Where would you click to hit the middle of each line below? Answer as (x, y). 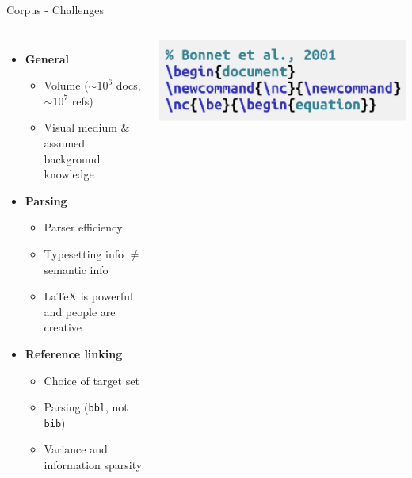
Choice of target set (92, 380)
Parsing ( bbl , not (86, 407)
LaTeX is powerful (88, 296)
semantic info (76, 269)
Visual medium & (87, 127)
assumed (65, 142)
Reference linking (74, 353)
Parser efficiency (83, 227)
